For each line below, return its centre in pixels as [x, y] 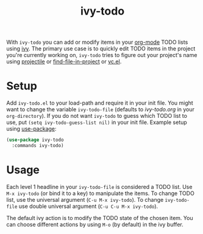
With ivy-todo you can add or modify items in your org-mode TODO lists [97, 42]
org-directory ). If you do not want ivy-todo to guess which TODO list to [97, 116]
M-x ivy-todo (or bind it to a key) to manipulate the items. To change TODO [101, 193]
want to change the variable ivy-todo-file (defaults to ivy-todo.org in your [101, 109]
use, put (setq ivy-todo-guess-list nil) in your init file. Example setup [97, 122]
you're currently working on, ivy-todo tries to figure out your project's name [102, 55]
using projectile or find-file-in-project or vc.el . [64, 61]
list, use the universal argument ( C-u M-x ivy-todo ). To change [85, 199]
